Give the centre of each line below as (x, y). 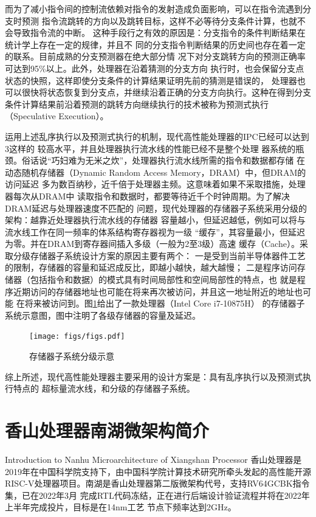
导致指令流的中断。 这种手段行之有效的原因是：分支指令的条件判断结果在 (159, 33)
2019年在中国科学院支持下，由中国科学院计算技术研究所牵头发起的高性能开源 (158, 471)
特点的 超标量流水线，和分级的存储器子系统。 (104, 388)
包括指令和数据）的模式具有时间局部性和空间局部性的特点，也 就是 (163, 279)
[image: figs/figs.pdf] (77, 337)
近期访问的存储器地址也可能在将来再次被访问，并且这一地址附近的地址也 (158, 291)
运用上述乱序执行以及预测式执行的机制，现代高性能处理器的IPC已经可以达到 (157, 136)
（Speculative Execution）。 (57, 116)
